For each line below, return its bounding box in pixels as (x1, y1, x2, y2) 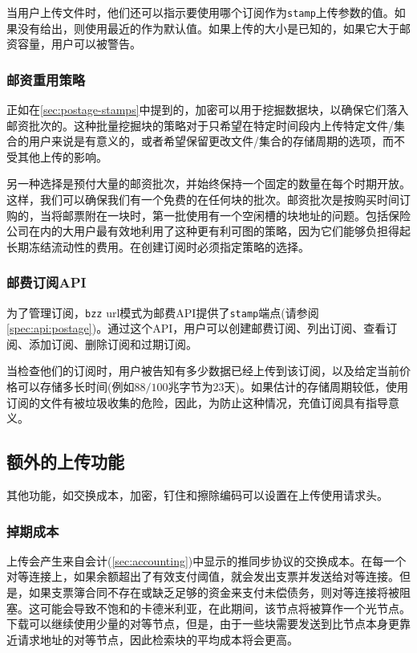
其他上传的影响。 (17, 148, 107, 165)
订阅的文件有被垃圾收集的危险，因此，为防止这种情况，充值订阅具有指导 (6, 394, 388, 410)
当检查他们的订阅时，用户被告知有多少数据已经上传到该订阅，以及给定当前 (6, 362, 399, 379)
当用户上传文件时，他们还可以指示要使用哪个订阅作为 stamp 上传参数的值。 (6, 4, 395, 20)
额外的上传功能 (6, 449, 124, 474)
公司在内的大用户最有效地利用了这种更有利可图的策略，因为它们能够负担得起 (6, 222, 411, 239)
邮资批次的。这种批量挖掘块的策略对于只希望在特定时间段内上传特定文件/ (6, 116, 394, 133)
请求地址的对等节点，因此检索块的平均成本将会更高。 (17, 631, 298, 647)
